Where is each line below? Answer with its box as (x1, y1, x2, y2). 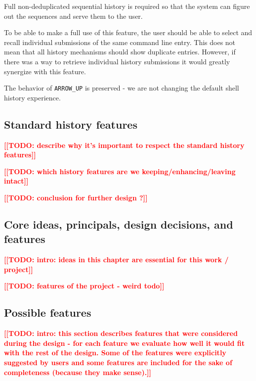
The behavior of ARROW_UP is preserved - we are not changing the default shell (4, 83, 239, 93)
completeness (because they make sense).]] (4, 367, 152, 377)
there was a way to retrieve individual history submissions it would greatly (4, 56, 230, 66)
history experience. (4, 92, 61, 102)
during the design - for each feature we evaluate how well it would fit (4, 337, 245, 348)
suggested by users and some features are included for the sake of (4, 357, 232, 367)
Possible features (4, 305, 91, 320)
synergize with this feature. (4, 66, 86, 76)
